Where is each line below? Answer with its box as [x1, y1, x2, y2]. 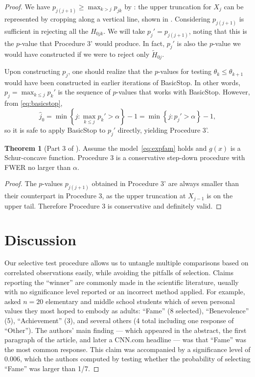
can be [224, 1, 244, 11]
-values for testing [158, 66, 212, 76]
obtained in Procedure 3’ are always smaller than [92, 178, 239, 188]
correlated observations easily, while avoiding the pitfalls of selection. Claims [4, 267, 234, 278]
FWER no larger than [4, 162, 71, 172]
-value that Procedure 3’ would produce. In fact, [20, 38, 165, 48]
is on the [207, 190, 233, 201]
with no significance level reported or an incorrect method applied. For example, [4, 286, 245, 297]
